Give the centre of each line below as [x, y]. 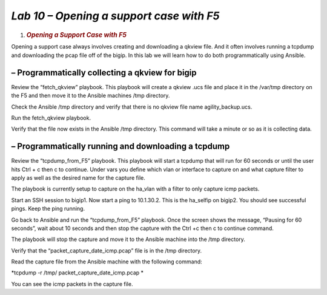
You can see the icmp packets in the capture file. [72, 284]
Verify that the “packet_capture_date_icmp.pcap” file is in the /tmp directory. [107, 250]
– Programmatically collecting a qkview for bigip [104, 73]
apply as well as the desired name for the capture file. [78, 178]
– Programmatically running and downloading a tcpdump [121, 147]
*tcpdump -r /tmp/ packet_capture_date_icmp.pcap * [78, 273]
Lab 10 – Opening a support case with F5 [115, 16]
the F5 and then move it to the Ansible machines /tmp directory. [91, 96]
